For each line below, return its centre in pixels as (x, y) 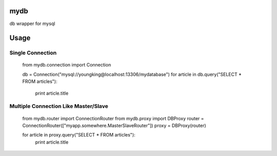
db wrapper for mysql (32, 24)
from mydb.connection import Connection (67, 65)
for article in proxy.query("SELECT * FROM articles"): (79, 135)
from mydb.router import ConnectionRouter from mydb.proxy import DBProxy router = (113, 118)
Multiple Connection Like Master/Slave (59, 106)
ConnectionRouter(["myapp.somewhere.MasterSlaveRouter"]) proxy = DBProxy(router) (114, 126)
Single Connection (33, 53)
